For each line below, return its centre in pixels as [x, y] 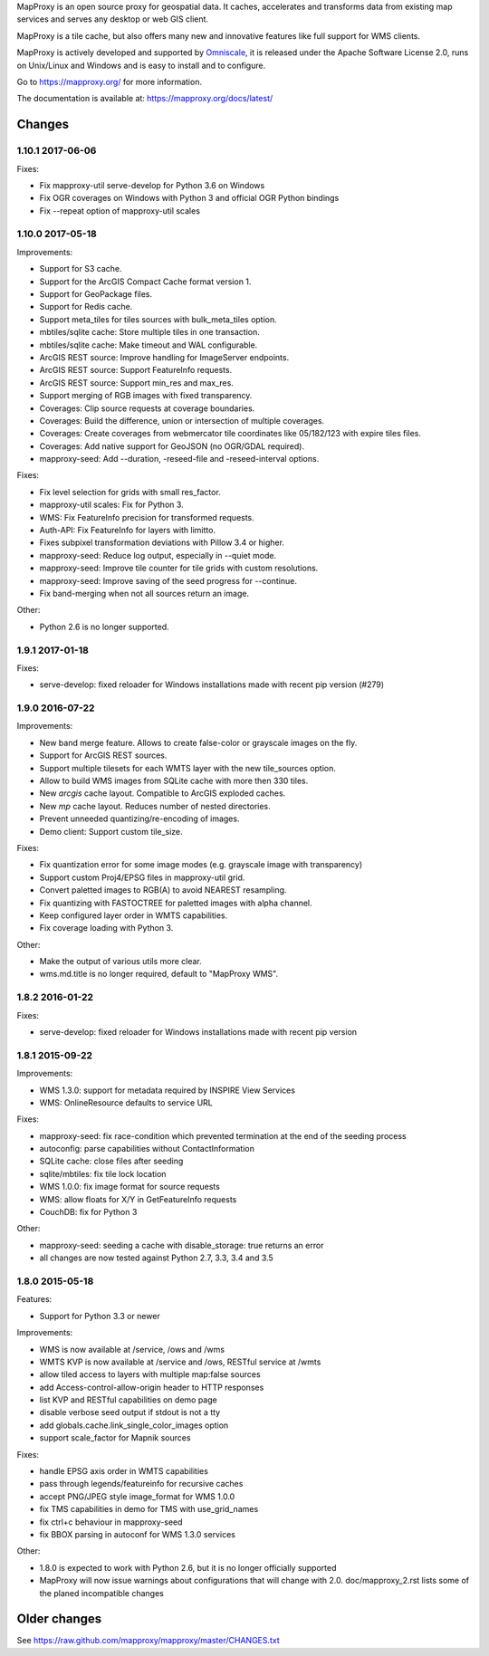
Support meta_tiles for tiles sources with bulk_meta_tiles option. [158, 319]
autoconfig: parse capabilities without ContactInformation [147, 1149]
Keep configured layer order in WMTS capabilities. [134, 915]
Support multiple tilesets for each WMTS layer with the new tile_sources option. [188, 768]
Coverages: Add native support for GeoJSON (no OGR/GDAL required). [172, 446]
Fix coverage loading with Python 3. [106, 928]
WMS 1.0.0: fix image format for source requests [130, 1187]
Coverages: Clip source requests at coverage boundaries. [147, 408]
